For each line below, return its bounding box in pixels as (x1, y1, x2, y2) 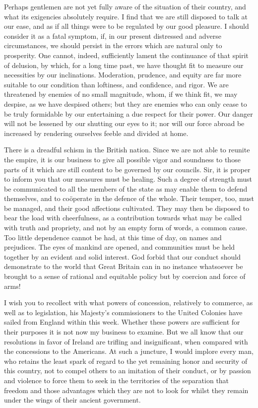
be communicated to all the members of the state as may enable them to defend (4, 183, 248, 194)
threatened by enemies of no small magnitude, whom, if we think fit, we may (4, 89, 238, 99)
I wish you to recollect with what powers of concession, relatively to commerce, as (4, 297, 253, 308)
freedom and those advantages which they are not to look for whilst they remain (4, 385, 249, 395)
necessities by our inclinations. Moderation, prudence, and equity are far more (4, 69, 242, 80)
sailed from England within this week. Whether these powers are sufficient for (4, 317, 240, 327)
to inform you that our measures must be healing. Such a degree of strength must (4, 174, 252, 184)
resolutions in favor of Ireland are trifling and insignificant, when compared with (4, 336, 248, 346)
